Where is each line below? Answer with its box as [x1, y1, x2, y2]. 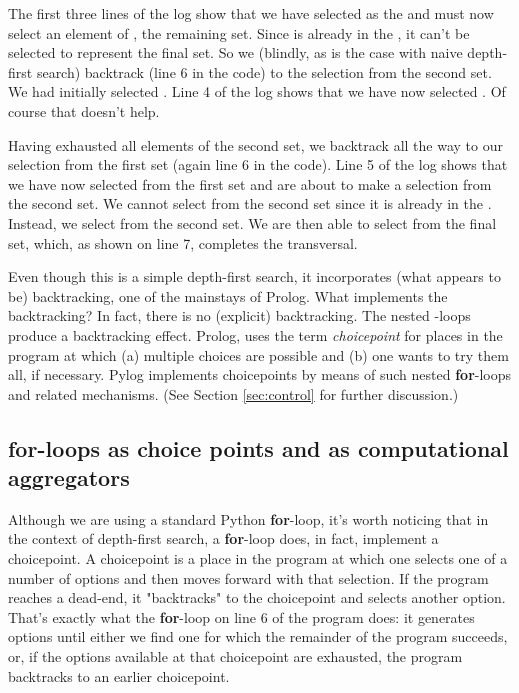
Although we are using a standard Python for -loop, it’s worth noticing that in [8, 508, 489, 529]
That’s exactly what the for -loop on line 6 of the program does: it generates [8, 606, 475, 627]
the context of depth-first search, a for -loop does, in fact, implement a [8, 528, 439, 549]
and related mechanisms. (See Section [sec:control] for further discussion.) [8, 383, 459, 404]
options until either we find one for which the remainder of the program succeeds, [8, 626, 508, 647]
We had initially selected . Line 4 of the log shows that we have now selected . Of [8, 81, 506, 102]
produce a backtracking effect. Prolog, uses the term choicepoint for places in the [8, 324, 503, 345]
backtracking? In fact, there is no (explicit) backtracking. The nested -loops [8, 305, 471, 326]
